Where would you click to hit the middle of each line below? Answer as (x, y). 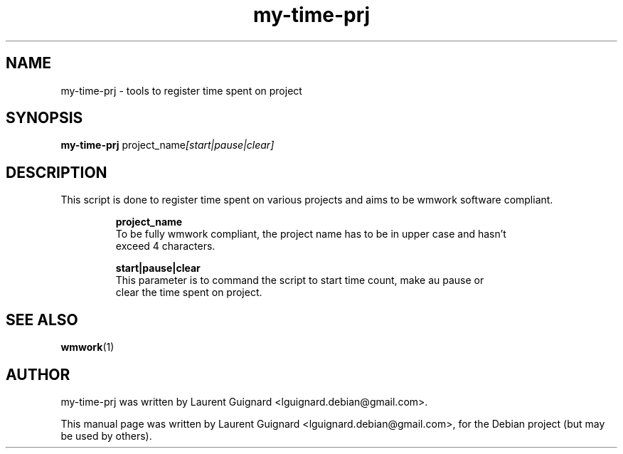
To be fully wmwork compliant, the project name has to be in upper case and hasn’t (311, 234)
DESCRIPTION (57, 172)
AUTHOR (38, 374)
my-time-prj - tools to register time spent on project (181, 90)
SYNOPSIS (44, 118)
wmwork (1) (87, 347)
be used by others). (106, 435)
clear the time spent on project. (189, 292)
